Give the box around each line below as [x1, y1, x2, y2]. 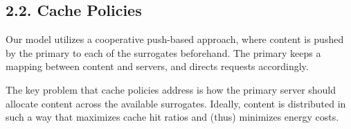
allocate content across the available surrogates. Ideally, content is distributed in [6, 96, 346, 110]
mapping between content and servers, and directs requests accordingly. [6, 59, 309, 74]
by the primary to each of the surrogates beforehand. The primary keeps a [6, 45, 321, 60]
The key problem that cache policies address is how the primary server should [6, 82, 336, 96]
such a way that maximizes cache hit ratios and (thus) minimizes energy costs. [6, 110, 339, 124]
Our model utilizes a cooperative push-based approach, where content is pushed [6, 32, 344, 46]
